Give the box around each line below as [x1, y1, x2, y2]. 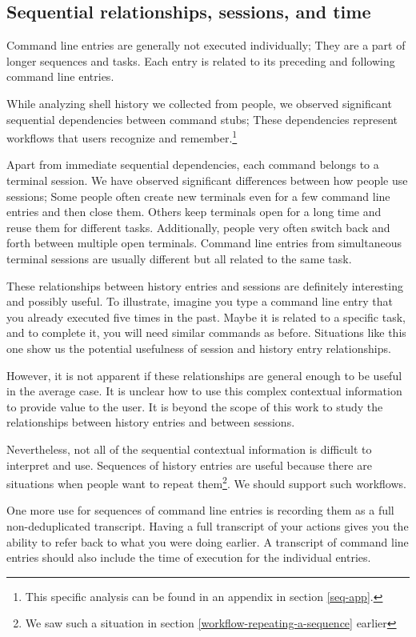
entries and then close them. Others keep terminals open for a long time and [6, 203, 382, 220]
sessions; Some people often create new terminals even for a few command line [6, 187, 390, 204]
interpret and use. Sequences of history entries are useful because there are [6, 456, 372, 473]
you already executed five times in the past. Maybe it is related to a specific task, [6, 308, 406, 325]
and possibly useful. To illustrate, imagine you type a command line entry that [6, 293, 394, 310]
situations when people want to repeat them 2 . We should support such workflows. [6, 473, 406, 491]
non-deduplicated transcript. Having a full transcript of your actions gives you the [6, 517, 409, 534]
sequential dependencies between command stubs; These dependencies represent [6, 110, 398, 127]
